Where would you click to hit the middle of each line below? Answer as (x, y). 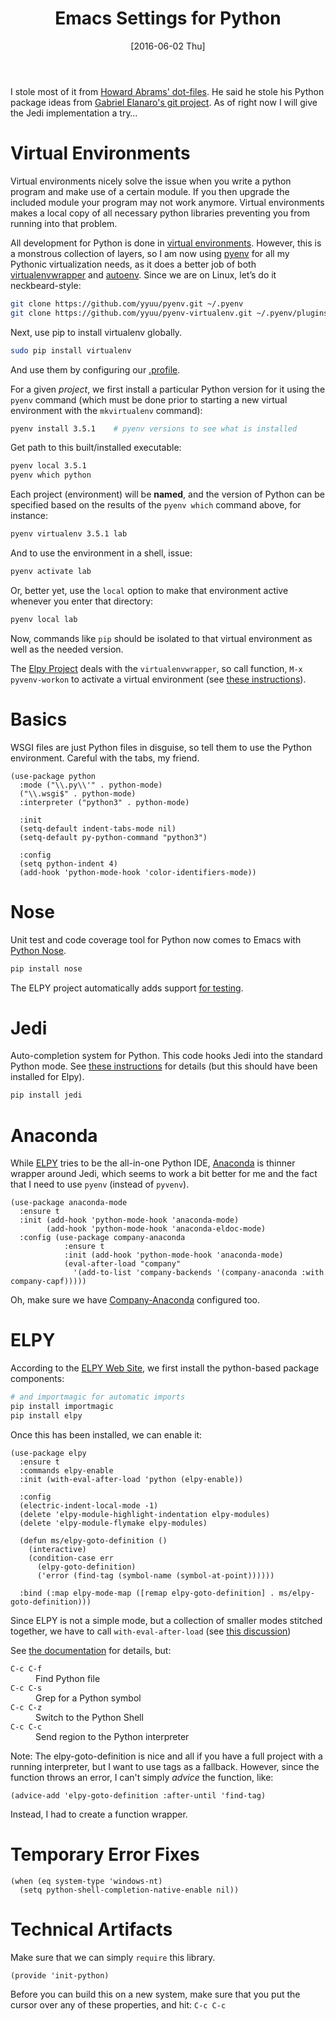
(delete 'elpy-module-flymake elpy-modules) (113, 1523)
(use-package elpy (48, 1453)
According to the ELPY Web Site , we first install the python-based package (165, 1368)
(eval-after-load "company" (122, 1264)
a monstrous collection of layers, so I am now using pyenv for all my (150, 253)
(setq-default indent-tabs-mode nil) (98, 828)
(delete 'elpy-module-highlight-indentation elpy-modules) (145, 1514)
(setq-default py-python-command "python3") (113, 837)
